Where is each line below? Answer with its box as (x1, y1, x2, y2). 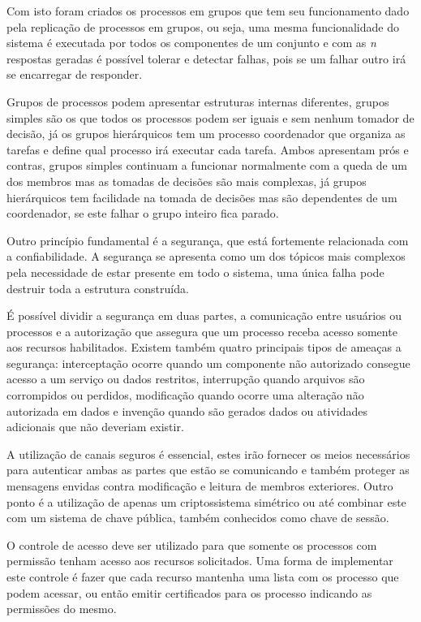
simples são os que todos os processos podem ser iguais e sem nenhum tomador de (6, 109, 415, 126)
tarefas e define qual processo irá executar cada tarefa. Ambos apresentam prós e (6, 140, 409, 158)
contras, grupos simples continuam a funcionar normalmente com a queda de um (6, 157, 407, 174)
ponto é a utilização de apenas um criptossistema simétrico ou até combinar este (6, 493, 406, 510)
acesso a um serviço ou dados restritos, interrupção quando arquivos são (6, 370, 365, 387)
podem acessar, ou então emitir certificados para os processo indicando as (6, 584, 372, 601)
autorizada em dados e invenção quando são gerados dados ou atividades (6, 402, 367, 419)
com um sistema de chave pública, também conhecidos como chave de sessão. (6, 509, 389, 526)
